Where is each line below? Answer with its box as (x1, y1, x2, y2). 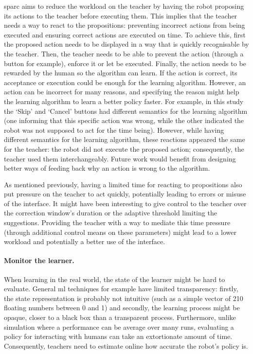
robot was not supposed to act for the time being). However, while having (4, 124, 224, 135)
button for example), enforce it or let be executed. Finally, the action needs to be (4, 58, 246, 68)
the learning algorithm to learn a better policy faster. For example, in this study (4, 96, 244, 106)
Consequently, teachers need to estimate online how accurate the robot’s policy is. (4, 340, 248, 351)
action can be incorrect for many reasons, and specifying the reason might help (4, 87, 239, 97)
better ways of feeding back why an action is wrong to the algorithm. (4, 163, 210, 173)
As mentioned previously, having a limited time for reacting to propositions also (4, 179, 242, 189)
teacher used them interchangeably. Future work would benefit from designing (4, 153, 236, 163)
